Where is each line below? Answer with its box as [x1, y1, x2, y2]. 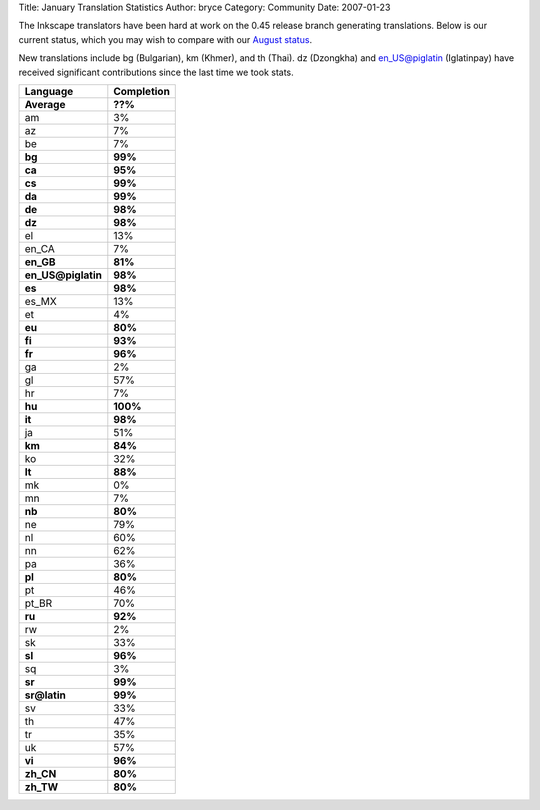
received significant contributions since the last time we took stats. [18, 66, 294, 78]
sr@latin [24, 688, 67, 702]
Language [24, 84, 74, 98]
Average [24, 97, 66, 111]
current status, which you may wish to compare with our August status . [18, 33, 313, 45]
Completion [113, 84, 170, 98]
